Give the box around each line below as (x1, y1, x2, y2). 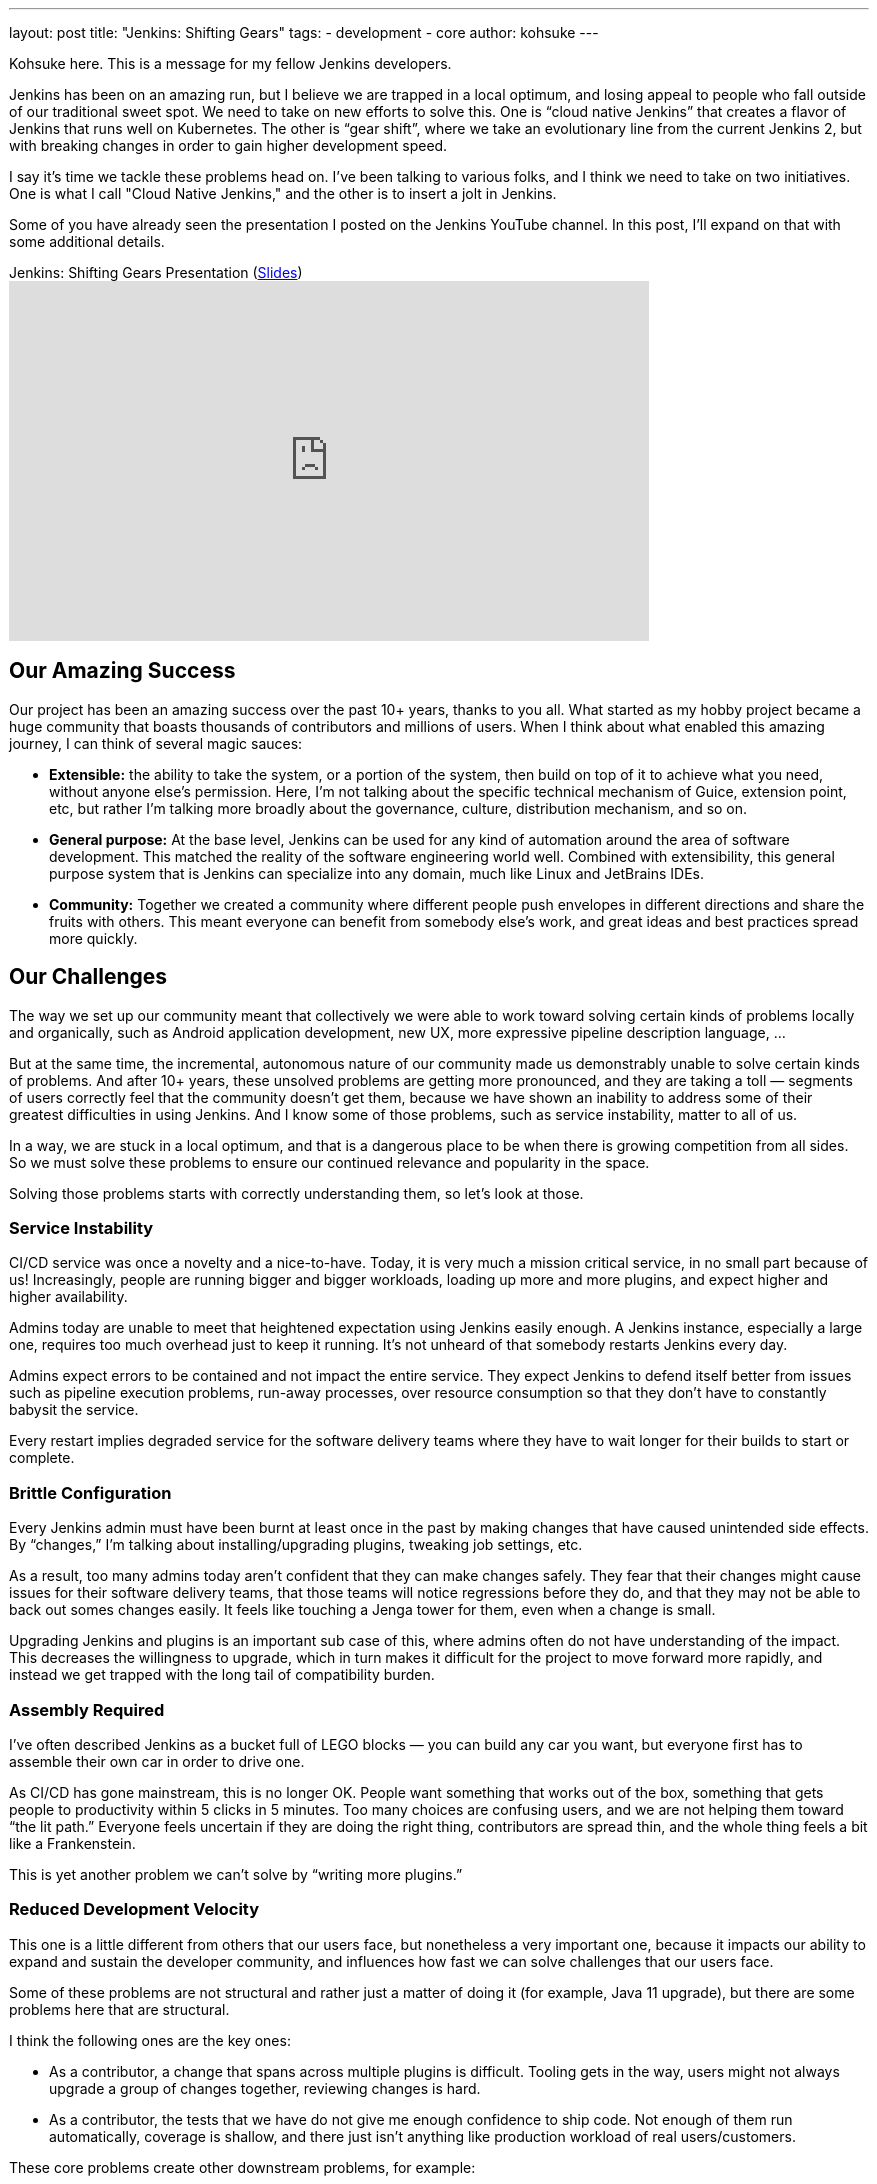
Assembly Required (9, 1699, 165, 1720)
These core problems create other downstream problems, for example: (9, 2158, 476, 2176)
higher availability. (9, 1288, 128, 1306)
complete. (9, 1449, 75, 1467)
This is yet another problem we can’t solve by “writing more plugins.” (9, 1865, 463, 1883)
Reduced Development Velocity (9, 1899, 260, 1920)
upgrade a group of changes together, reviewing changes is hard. (49, 2079, 481, 2097)
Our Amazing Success (9, 658, 236, 684)
